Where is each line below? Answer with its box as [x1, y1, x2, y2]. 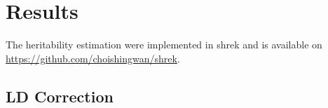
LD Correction [6, 85, 114, 107]
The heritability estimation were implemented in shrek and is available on [6, 37, 322, 52]
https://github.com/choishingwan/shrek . [6, 50, 180, 65]
